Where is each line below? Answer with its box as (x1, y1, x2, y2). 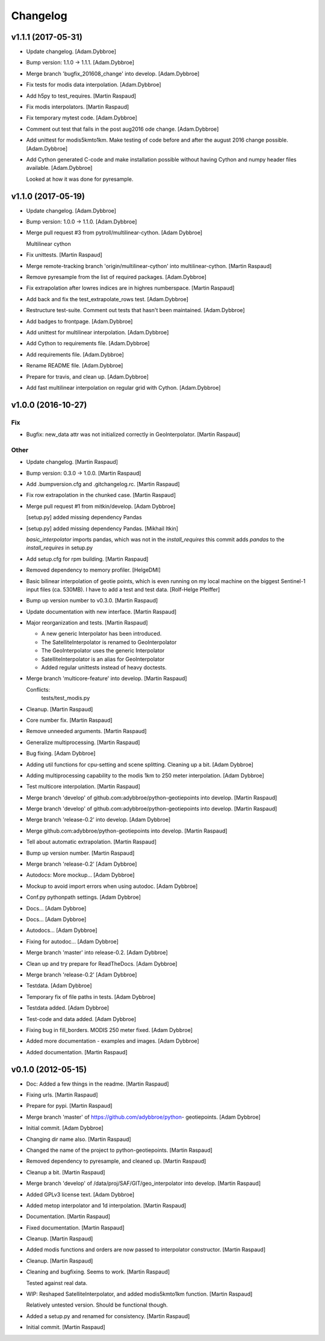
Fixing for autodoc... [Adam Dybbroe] (26, 937, 119, 945)
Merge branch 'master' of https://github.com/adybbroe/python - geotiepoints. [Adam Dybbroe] (26, 1113, 261, 1121)
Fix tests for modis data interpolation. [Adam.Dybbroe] (26, 81, 162, 89)
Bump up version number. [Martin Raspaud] (26, 849, 135, 857)
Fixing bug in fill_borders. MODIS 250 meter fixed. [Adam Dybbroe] (26, 1026, 193, 1033)
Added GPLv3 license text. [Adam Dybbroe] (26, 1190, 135, 1198)
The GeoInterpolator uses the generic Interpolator (41, 647, 165, 654)
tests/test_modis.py (41, 695, 90, 702)
